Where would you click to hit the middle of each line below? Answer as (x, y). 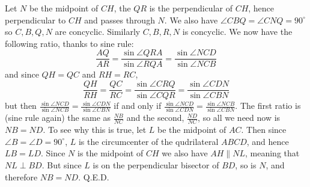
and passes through (120, 20)
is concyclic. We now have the (237, 32)
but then (21, 106)
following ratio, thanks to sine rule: (69, 43)
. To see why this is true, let (95, 130)
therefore (21, 176)
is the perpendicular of (191, 8)
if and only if (138, 106)
